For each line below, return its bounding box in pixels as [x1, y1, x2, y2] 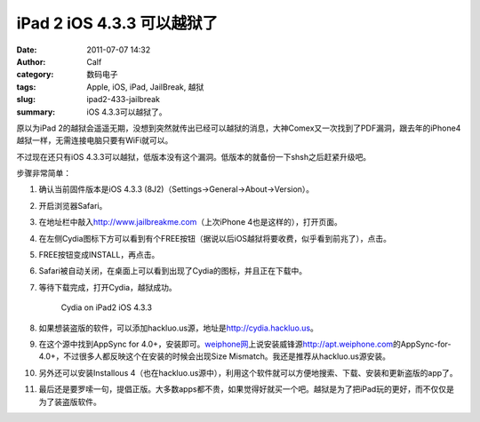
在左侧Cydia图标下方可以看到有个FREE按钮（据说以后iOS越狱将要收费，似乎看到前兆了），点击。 [38, 233, 391, 243]
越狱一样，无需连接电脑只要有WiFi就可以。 [16, 135, 173, 146]
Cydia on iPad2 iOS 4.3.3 [60, 302, 153, 313]
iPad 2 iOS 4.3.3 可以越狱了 [16, 13, 218, 33]
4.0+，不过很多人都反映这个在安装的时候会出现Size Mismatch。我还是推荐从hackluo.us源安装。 [38, 351, 391, 362]
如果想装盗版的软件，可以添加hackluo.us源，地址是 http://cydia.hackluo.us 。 [38, 322, 319, 333]
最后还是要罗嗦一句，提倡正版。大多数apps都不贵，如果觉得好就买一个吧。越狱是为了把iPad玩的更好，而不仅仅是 [38, 384, 455, 394]
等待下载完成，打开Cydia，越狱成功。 [38, 282, 177, 292]
